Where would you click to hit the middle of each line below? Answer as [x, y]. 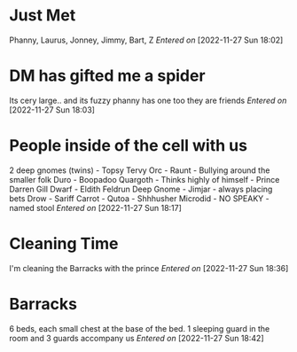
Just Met [43, 16]
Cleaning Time [64, 244]
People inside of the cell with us [129, 146]
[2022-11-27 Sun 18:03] [52, 110]
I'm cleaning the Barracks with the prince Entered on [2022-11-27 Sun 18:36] [149, 268]
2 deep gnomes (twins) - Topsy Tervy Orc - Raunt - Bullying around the [140, 170]
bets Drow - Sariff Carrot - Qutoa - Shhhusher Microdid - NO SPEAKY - [139, 198]
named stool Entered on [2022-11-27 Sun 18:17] [95, 207]
